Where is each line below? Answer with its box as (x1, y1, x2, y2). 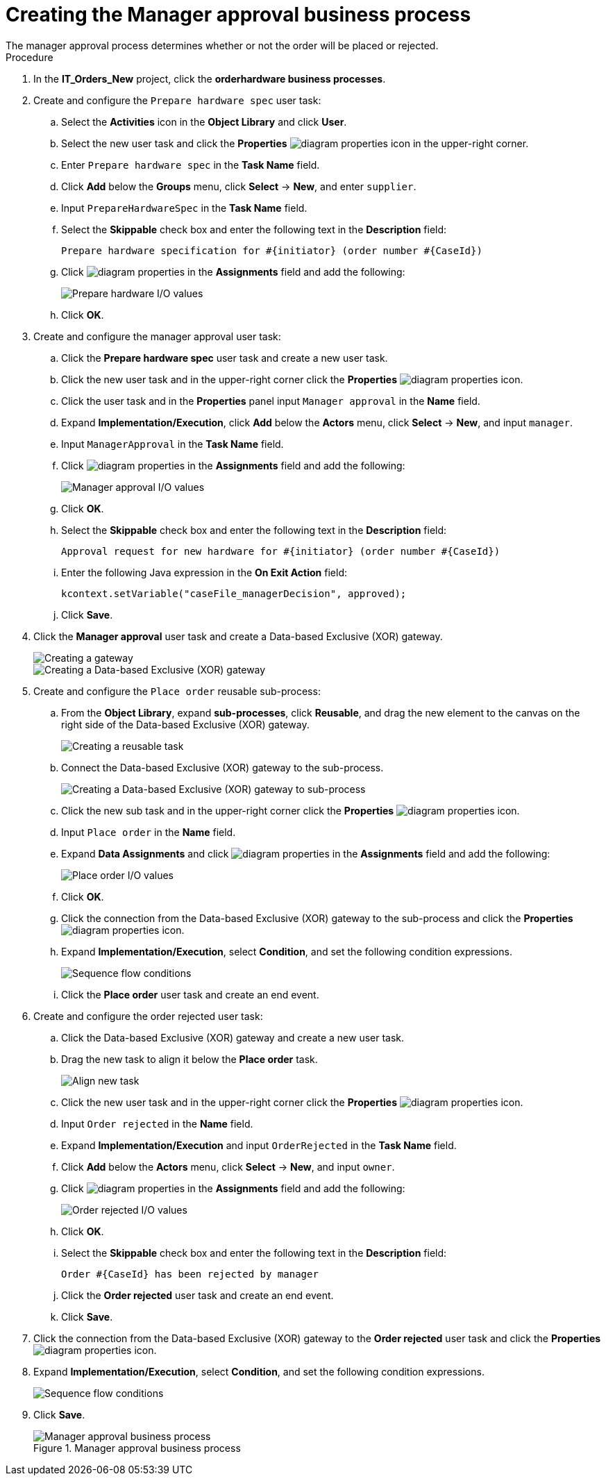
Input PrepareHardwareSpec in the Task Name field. (61, 201, 308, 214)
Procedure (6, 51, 53, 63)
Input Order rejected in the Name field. (61, 1117, 253, 1130)
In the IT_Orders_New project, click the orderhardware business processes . (33, 72, 386, 85)
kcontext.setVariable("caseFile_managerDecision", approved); (61, 587, 407, 599)
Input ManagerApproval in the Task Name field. (61, 437, 284, 450)
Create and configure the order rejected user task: (33, 1010, 263, 1022)
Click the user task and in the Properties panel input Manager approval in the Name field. (61, 394, 480, 407)
